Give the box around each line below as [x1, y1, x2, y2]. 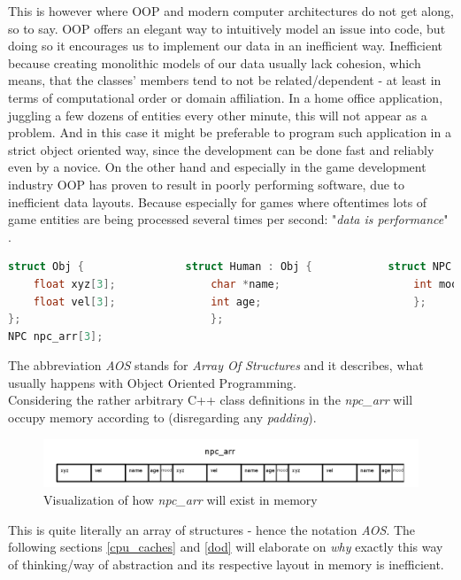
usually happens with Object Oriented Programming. [8, 373, 297, 391]
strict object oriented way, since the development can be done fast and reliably [8, 140, 434, 159]
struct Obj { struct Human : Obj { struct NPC [8, 260, 452, 274]
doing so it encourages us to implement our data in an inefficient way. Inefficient [8, 36, 443, 55]
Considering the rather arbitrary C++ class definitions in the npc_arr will [8, 391, 413, 409]
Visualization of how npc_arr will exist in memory [43, 490, 318, 508]
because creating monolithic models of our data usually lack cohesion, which [8, 53, 421, 72]
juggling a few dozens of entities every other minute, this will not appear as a [8, 105, 427, 124]
